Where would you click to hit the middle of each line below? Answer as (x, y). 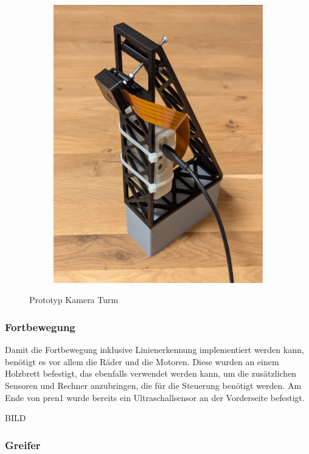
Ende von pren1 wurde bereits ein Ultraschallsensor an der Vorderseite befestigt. (155, 397)
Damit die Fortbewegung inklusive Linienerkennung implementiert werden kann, (154, 350)
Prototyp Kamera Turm (74, 300)
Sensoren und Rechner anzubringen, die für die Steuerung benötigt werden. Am (153, 386)
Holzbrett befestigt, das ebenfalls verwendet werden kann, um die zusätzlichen (151, 373)
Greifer (23, 445)
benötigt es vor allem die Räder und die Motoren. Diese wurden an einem (142, 361)
